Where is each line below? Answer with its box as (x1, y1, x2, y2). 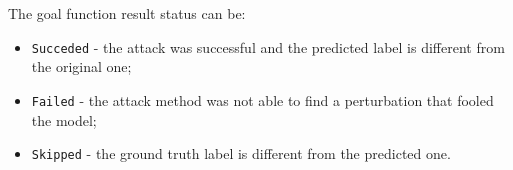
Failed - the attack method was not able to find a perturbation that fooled (31, 89, 494, 110)
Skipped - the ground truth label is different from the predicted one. (31, 143, 451, 164)
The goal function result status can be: (8, 3, 246, 23)
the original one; (31, 56, 132, 77)
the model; (31, 109, 97, 130)
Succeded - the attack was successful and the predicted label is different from (31, 36, 505, 57)
